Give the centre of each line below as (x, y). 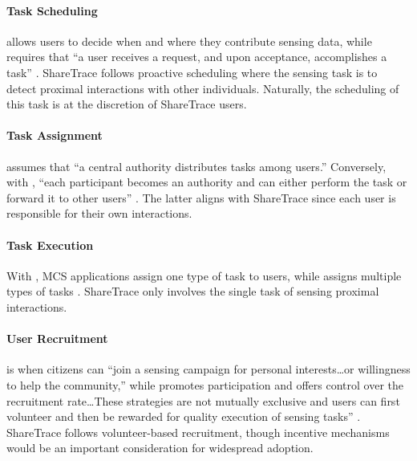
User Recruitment (57, 339)
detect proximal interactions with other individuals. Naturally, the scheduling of (203, 88)
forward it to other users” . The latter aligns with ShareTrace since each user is (201, 197)
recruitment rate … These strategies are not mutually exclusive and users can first (203, 400)
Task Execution (50, 245)
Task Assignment (55, 135)
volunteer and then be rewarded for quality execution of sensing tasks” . (184, 416)
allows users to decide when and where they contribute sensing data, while (189, 41)
